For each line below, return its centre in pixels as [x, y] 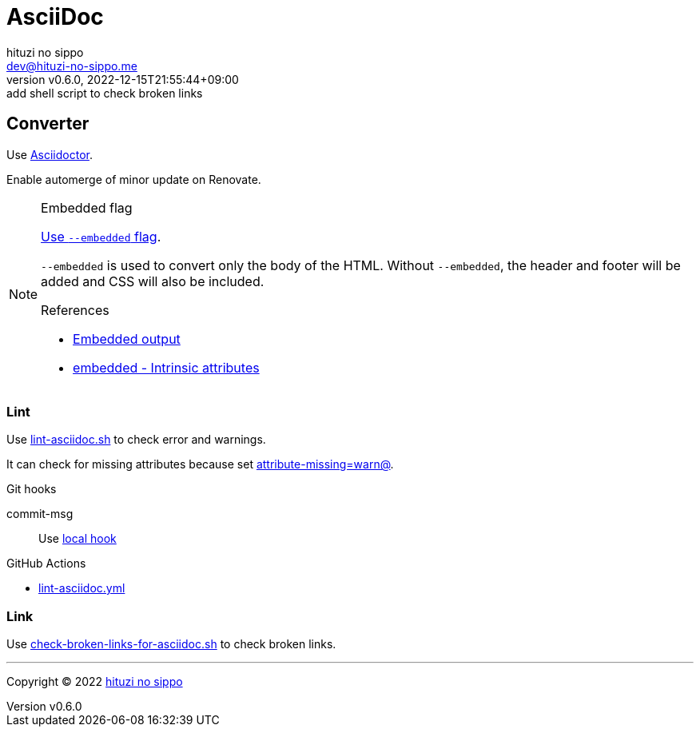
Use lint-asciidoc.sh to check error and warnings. [136, 440]
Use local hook [78, 539]
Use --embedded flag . [101, 236]
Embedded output [127, 339]
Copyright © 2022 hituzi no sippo [95, 682]
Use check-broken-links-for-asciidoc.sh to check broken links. [171, 644]
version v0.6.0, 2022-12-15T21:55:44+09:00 [123, 79]
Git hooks [32, 489]
